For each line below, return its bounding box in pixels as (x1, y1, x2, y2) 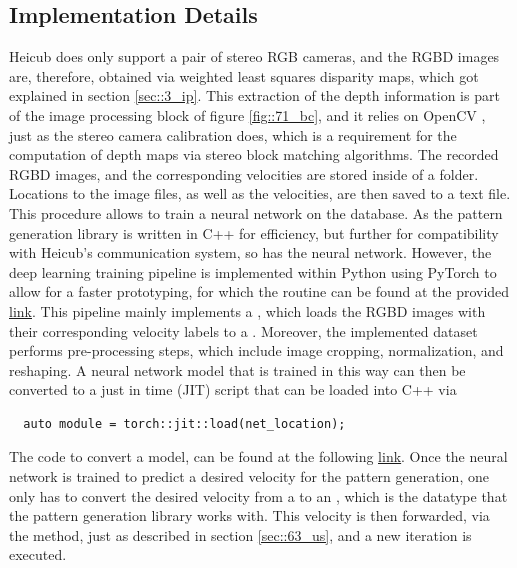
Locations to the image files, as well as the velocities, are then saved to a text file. (9, 183, 511, 204)
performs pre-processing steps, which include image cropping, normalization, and (9, 340, 504, 361)
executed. (9, 544, 67, 565)
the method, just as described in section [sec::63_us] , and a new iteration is (9, 524, 472, 545)
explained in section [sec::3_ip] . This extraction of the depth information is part (9, 85, 500, 106)
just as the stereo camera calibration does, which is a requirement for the (9, 124, 457, 145)
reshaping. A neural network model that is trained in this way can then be (9, 359, 466, 380)
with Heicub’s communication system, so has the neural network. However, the (9, 242, 492, 263)
